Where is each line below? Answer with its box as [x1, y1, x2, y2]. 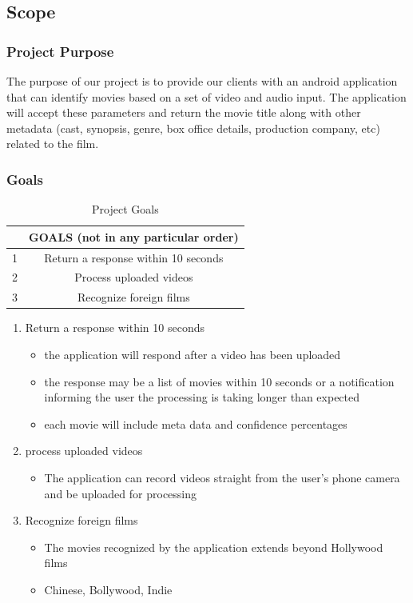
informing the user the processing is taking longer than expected [44, 389, 360, 405]
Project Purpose [6, 41, 114, 61]
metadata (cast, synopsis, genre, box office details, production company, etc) [6, 119, 380, 136]
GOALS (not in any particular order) [29, 228, 239, 245]
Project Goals [92, 201, 159, 218]
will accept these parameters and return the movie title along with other [6, 104, 361, 121]
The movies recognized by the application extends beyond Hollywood [44, 538, 383, 555]
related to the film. [6, 135, 99, 152]
